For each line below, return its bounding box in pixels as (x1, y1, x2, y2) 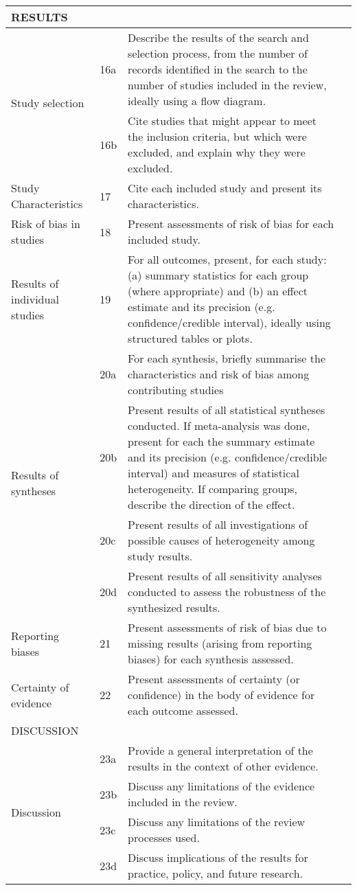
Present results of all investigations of (128, 516, 308, 532)
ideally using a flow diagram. (128, 93, 266, 109)
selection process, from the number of (128, 45, 308, 61)
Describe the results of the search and (128, 30, 309, 45)
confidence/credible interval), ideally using (128, 315, 331, 330)
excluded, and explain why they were (128, 144, 306, 160)
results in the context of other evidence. (128, 758, 319, 774)
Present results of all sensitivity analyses (128, 568, 322, 584)
